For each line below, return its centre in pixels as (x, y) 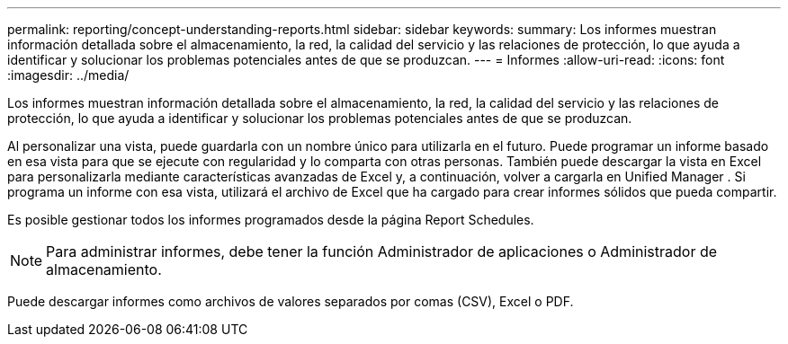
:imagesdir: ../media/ (68, 75)
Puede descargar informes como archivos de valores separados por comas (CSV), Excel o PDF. (291, 301)
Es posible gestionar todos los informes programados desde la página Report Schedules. (271, 220)
